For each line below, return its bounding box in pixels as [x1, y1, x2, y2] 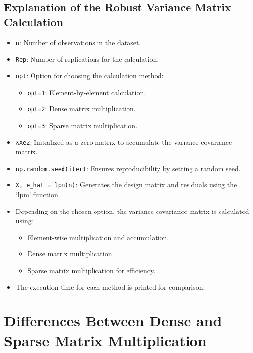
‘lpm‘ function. [15, 189, 60, 200]
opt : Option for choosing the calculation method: [15, 70, 164, 80]
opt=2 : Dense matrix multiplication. [27, 104, 136, 114]
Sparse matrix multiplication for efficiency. [27, 265, 156, 276]
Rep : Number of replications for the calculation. [15, 54, 159, 64]
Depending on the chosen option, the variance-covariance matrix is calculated [15, 206, 249, 216]
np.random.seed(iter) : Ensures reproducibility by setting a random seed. [15, 163, 241, 173]
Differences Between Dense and [4, 311, 222, 331]
